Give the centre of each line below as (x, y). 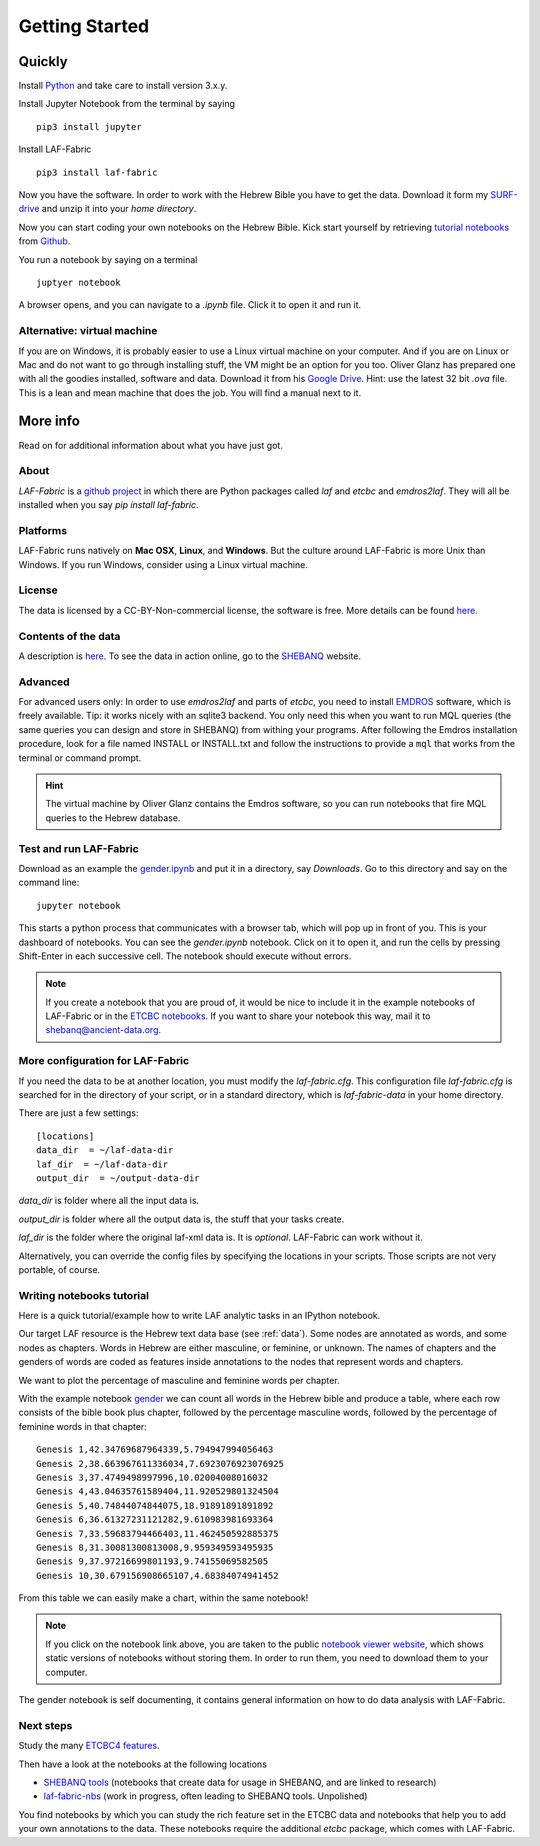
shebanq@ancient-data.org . (103, 1030)
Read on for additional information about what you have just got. (151, 445)
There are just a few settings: (78, 1113)
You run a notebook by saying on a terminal (108, 259)
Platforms (43, 530)
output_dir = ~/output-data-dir (118, 1178)
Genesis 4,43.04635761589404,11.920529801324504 (157, 1491)
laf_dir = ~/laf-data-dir (102, 1164)
